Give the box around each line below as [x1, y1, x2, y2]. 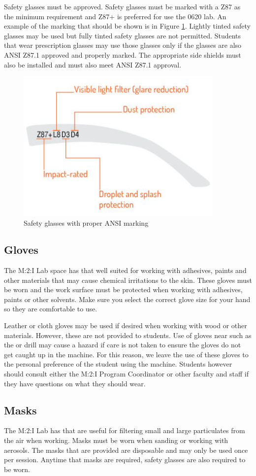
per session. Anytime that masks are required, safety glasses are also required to [4, 454, 246, 465]
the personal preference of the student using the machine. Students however [4, 359, 232, 369]
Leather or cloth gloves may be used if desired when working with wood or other [4, 320, 247, 331]
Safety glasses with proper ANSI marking [24, 218, 149, 228]
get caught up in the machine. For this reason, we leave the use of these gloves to [4, 349, 249, 359]
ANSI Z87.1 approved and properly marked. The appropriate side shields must [4, 49, 241, 60]
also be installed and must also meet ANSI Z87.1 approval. [4, 59, 182, 69]
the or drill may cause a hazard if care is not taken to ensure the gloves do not [4, 340, 241, 350]
